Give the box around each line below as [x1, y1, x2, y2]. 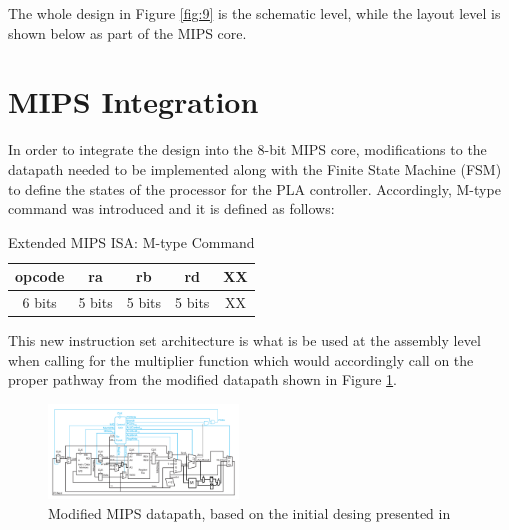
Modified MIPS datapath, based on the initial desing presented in [48, 502, 451, 523]
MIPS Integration [8, 81, 259, 122]
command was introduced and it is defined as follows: [8, 198, 335, 219]
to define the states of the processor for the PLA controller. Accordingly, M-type [8, 178, 501, 199]
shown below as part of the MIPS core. [8, 22, 247, 43]
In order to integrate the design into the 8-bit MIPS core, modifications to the [8, 139, 487, 160]
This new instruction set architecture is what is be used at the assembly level [8, 330, 481, 351]
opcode [15, 266, 65, 287]
